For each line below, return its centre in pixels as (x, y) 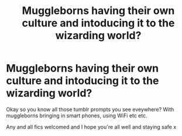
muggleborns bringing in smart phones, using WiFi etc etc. (77, 116)
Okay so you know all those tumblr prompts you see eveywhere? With (90, 109)
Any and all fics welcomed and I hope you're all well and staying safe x (91, 127)
